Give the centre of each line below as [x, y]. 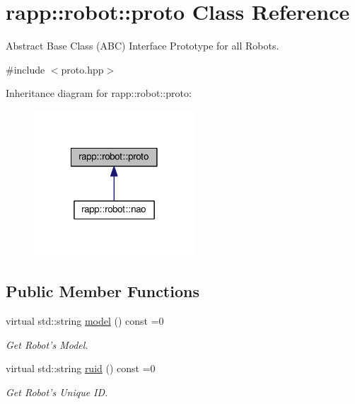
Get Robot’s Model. [47, 344]
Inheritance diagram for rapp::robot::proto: [99, 93]
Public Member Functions [103, 291]
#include [25, 69]
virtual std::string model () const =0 [85, 321]
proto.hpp [82, 69]
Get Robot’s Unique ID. [57, 392]
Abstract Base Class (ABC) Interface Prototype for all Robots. [142, 46]
